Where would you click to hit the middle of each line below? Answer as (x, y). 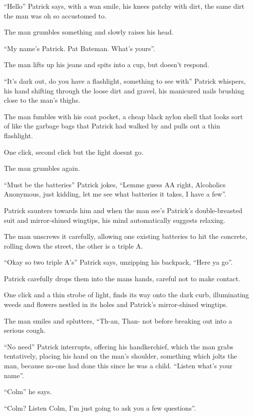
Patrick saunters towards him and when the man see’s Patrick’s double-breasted (123, 210)
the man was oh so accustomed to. (55, 15)
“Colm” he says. (28, 391)
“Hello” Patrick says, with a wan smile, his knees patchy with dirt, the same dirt (124, 6)
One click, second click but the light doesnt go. (74, 152)
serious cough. (25, 330)
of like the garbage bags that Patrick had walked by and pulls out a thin (112, 126)
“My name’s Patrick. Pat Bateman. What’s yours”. (80, 48)
